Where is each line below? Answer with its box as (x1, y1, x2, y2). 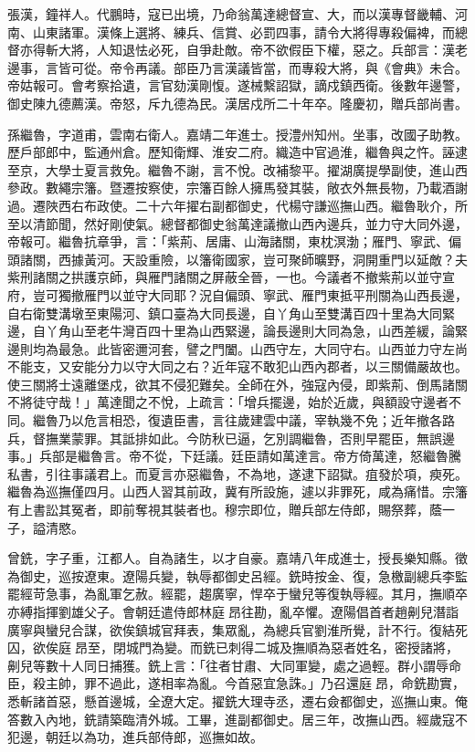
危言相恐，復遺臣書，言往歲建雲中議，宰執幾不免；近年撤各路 (83, 411, 455, 430)
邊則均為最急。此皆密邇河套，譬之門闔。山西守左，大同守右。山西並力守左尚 (7, 339, 468, 358)
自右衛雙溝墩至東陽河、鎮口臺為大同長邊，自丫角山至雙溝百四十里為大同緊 (7, 303, 455, 322)
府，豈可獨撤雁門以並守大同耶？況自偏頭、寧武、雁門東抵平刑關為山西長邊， (7, 285, 468, 304)
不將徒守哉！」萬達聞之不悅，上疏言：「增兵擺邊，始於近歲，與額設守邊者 (7, 392, 449, 412)
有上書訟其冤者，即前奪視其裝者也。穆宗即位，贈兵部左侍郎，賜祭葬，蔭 (7, 500, 442, 519)
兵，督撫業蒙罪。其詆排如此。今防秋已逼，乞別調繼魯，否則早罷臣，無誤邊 (7, 428, 455, 447)
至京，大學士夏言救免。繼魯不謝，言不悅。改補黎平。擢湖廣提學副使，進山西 (7, 160, 468, 179)
